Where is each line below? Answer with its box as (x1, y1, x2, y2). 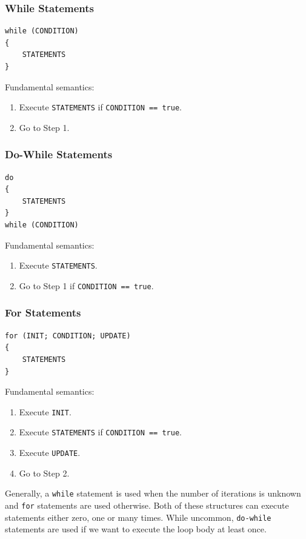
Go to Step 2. (19, 466, 70, 479)
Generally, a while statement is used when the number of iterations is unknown (5, 487, 301, 500)
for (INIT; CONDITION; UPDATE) (5, 331, 131, 340)
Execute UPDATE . (19, 446, 81, 459)
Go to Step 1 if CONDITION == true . (19, 279, 154, 292)
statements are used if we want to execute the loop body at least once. (5, 523, 267, 535)
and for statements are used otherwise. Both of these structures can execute (5, 498, 289, 511)
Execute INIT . (19, 405, 72, 418)
